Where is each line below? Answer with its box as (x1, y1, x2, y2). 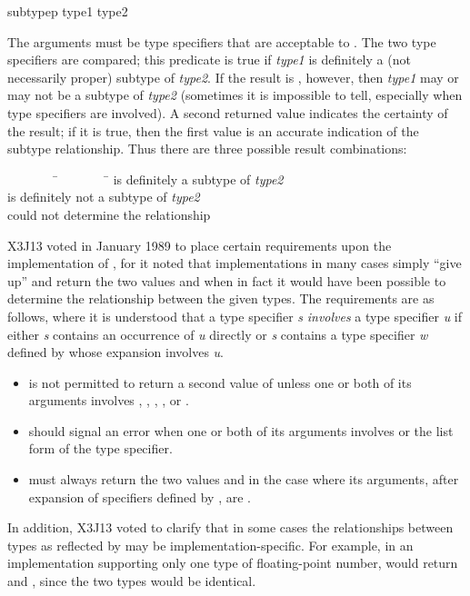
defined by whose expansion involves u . (7, 343, 224, 362)
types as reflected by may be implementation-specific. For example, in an (7, 535, 414, 554)
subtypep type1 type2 (7, 2, 128, 20)
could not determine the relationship (7, 204, 211, 223)
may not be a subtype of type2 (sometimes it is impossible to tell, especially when (7, 85, 463, 104)
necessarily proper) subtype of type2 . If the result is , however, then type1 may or (7, 67, 459, 86)
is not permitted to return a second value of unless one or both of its (28, 372, 412, 392)
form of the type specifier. (28, 439, 173, 458)
